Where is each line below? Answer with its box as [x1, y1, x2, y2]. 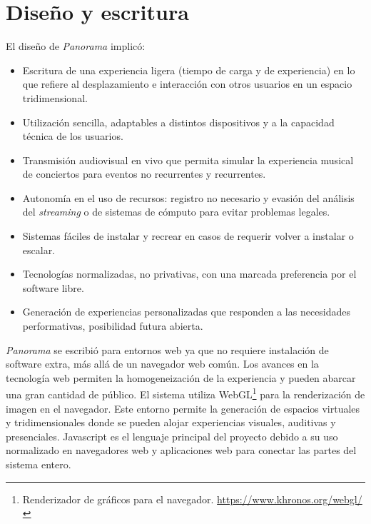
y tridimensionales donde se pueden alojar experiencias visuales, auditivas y [6, 415, 336, 430]
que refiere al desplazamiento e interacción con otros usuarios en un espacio [22, 76, 352, 91]
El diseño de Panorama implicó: [6, 39, 146, 54]
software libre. [22, 280, 84, 295]
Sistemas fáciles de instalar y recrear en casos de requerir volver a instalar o [22, 228, 354, 243]
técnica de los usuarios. [22, 129, 123, 143]
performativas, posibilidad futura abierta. [22, 318, 203, 333]
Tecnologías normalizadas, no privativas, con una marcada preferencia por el [22, 266, 357, 281]
